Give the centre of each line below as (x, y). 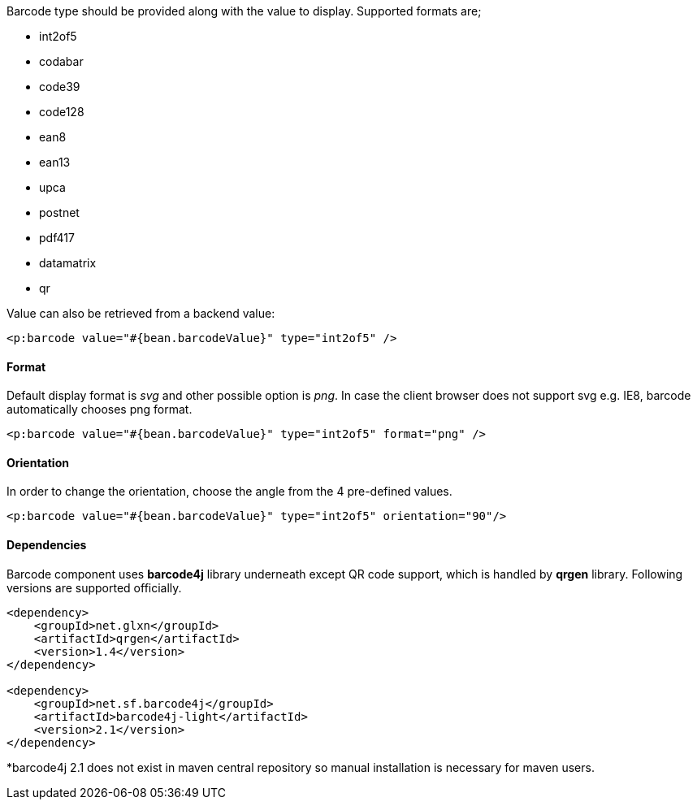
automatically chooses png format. (100, 409)
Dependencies (47, 545)
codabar (61, 61)
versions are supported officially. (94, 587)
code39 (60, 87)
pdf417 (57, 238)
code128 (62, 112)
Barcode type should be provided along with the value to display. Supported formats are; (244, 11)
